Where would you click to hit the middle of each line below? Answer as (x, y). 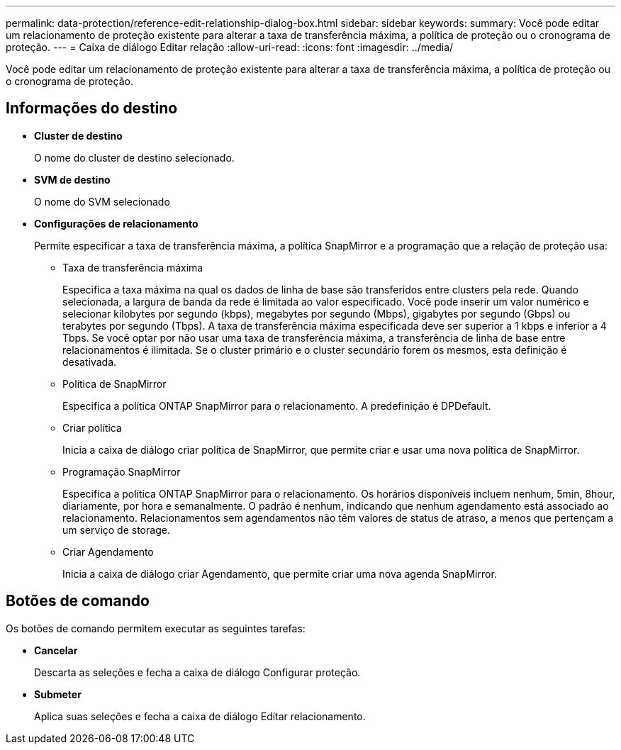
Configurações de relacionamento (116, 223)
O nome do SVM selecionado (102, 201)
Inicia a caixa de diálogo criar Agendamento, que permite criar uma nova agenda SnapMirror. (280, 573)
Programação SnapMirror (122, 471)
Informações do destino (92, 108)
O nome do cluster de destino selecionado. (134, 157)
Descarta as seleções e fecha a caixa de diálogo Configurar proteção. (197, 672)
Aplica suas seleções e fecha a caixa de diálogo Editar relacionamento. (200, 716)
